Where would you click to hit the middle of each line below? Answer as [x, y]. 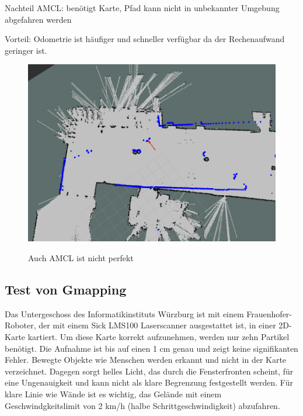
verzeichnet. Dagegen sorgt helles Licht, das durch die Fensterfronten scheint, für [149, 371]
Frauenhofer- [269, 313]
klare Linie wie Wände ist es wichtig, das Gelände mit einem [113, 394]
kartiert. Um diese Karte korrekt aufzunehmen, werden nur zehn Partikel [159, 337]
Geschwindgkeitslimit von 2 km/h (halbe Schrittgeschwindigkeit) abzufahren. [142, 405]
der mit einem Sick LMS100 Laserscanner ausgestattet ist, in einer [157, 325]
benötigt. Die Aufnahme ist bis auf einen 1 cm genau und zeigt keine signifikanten [151, 348]
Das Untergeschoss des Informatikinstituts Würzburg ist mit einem [124, 313]
